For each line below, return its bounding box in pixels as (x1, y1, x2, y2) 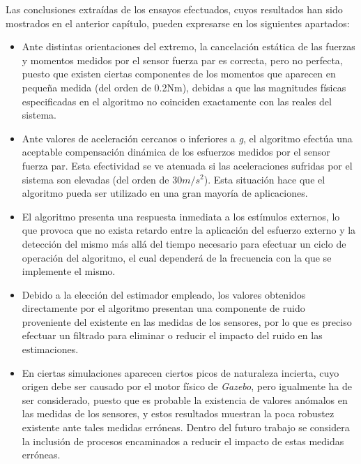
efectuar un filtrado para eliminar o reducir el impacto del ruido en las (22, 328, 323, 343)
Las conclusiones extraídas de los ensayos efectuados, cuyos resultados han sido (6, 2, 343, 16)
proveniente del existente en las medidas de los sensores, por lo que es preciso (22, 314, 352, 329)
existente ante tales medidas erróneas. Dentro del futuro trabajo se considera (22, 420, 350, 435)
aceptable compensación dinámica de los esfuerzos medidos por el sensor (22, 144, 330, 159)
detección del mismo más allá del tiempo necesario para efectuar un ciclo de (22, 236, 346, 250)
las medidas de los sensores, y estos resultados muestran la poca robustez (22, 406, 335, 421)
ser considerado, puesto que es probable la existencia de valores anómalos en (22, 392, 348, 407)
